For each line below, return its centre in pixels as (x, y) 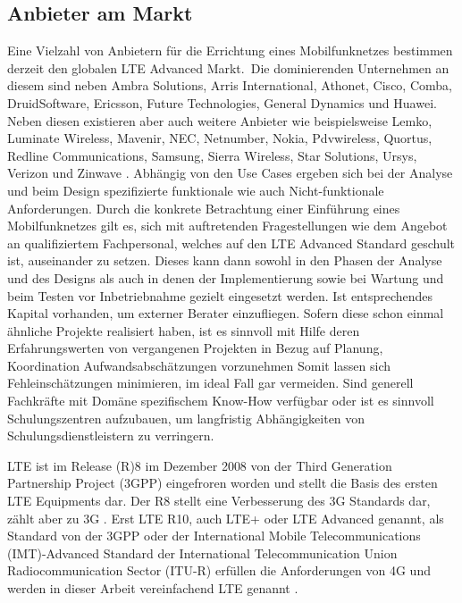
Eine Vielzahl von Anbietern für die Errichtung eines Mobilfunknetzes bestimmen (230, 50)
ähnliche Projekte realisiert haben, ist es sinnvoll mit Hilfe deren (184, 330)
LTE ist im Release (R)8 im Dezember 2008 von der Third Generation (200, 465)
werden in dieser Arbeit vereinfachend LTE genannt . (153, 588)
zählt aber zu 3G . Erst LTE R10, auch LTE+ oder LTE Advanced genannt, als (226, 518)
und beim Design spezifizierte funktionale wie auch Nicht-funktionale (196, 190)
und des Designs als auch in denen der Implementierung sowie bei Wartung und (226, 277)
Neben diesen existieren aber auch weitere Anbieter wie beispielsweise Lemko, (220, 120)
